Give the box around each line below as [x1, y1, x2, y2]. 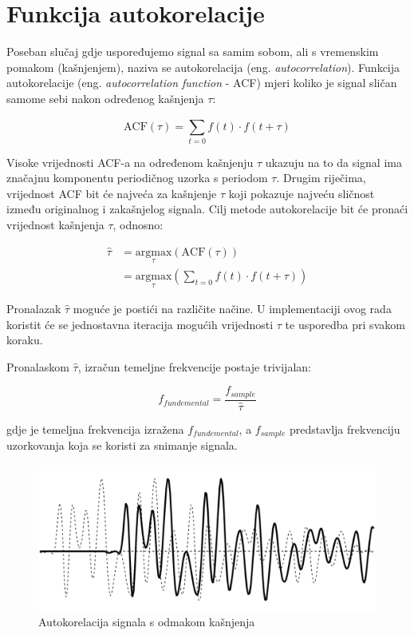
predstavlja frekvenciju [289, 420, 400, 437]
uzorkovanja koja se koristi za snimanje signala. [6, 437, 238, 454]
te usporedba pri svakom [285, 316, 405, 332]
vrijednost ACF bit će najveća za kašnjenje [6, 185, 217, 201]
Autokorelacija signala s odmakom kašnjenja [38, 613, 255, 630]
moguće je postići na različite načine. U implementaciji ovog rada [73, 300, 392, 317]
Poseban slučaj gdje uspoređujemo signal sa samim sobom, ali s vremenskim [6, 43, 379, 60]
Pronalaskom [6, 358, 69, 375]
